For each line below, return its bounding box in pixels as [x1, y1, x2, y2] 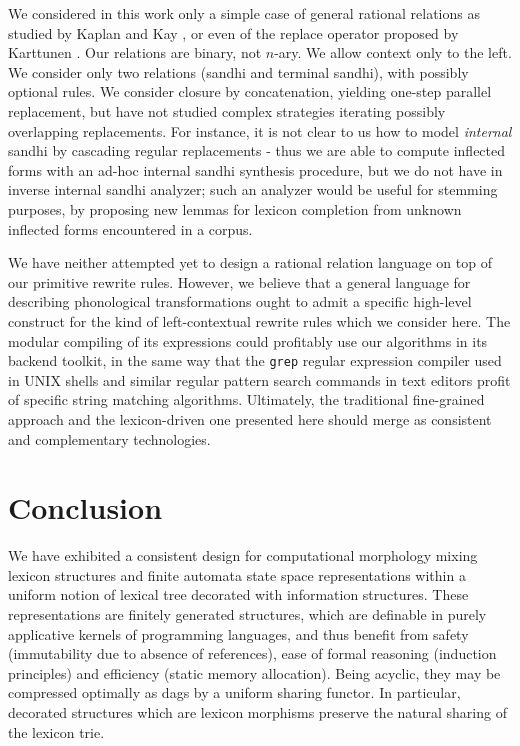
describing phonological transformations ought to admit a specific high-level [8, 291, 472, 312]
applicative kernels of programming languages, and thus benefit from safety [8, 623, 469, 644]
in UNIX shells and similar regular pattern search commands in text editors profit [8, 369, 511, 390]
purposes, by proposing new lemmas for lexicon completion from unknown [8, 198, 462, 219]
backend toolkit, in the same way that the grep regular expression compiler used [8, 350, 502, 371]
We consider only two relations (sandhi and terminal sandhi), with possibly [8, 61, 469, 82]
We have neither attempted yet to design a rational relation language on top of [8, 252, 492, 273]
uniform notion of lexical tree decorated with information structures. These [8, 584, 469, 605]
